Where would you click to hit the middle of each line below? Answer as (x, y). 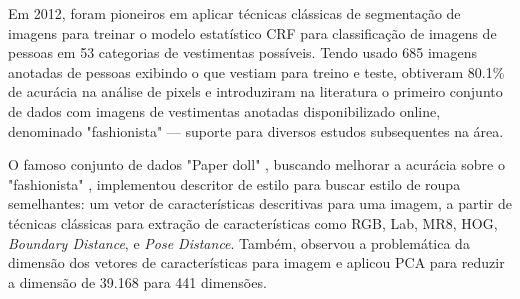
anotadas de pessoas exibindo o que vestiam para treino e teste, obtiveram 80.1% (256, 71)
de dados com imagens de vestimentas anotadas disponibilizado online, (224, 110)
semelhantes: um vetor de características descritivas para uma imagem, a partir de (260, 203)
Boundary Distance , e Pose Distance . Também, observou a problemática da (239, 242)
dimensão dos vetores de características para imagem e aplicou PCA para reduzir (256, 262)
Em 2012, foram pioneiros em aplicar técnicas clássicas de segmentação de (234, 13)
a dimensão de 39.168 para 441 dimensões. (137, 281)
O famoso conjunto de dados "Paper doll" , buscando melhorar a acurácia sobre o (256, 164)
